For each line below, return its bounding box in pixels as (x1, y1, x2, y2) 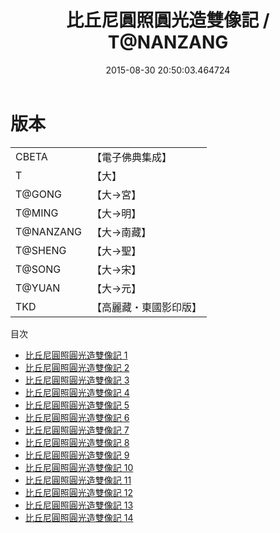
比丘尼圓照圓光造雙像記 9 (24, 449, 130, 461)
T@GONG (15, 187, 62, 201)
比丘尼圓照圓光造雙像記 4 (24, 386, 130, 398)
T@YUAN (15, 281, 61, 295)
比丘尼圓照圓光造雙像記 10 (24, 461, 134, 473)
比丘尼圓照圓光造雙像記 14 (24, 511, 134, 523)
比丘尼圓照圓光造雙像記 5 (24, 399, 130, 411)
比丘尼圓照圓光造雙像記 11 (24, 474, 132, 486)
